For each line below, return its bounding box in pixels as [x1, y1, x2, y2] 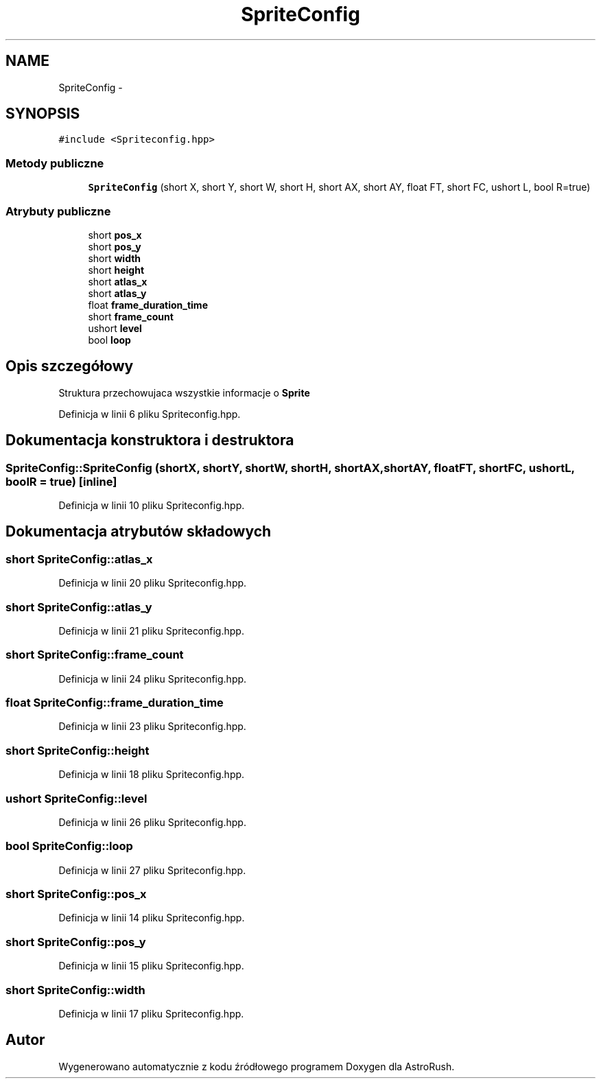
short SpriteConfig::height [5, 743, 150, 757]
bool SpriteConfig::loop [5, 839, 133, 853]
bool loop [88, 333, 131, 346]
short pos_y [88, 240, 141, 252]
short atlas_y [88, 287, 147, 299]
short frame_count [88, 310, 174, 322]
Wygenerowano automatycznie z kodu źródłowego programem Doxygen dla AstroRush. [58, 1060, 455, 1072]
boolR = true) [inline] [5, 474, 117, 488]
